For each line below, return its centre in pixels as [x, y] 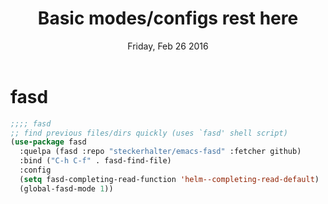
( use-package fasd [48, 142]
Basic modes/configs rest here [168, 18]
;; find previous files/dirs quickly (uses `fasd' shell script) [149, 133]
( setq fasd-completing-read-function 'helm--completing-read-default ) [169, 179]
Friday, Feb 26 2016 [168, 46]
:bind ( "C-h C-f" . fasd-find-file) [95, 161]
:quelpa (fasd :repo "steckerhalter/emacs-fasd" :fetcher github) [160, 152]
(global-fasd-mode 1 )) [66, 188]
